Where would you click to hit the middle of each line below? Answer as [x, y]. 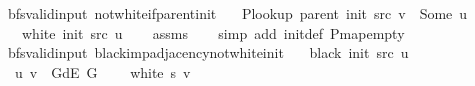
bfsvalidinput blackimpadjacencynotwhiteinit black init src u [208, 52]
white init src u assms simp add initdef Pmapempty [213, 32]
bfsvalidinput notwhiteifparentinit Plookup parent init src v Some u [237, 13]
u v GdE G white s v [102, 71]
